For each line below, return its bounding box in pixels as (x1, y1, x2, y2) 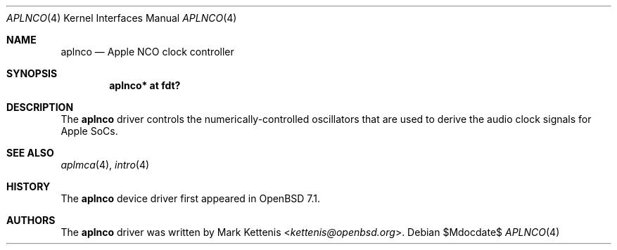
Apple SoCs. (61, 125, 118, 137)
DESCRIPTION (6, 101, 74, 113)
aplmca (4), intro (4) (61, 159, 150, 171)
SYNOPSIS (6, 67, 58, 79)
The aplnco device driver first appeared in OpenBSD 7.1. (61, 192, 321, 204)
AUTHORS (6, 214, 56, 226)
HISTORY (6, 180, 51, 192)
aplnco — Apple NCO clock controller (61, 46, 234, 58)
